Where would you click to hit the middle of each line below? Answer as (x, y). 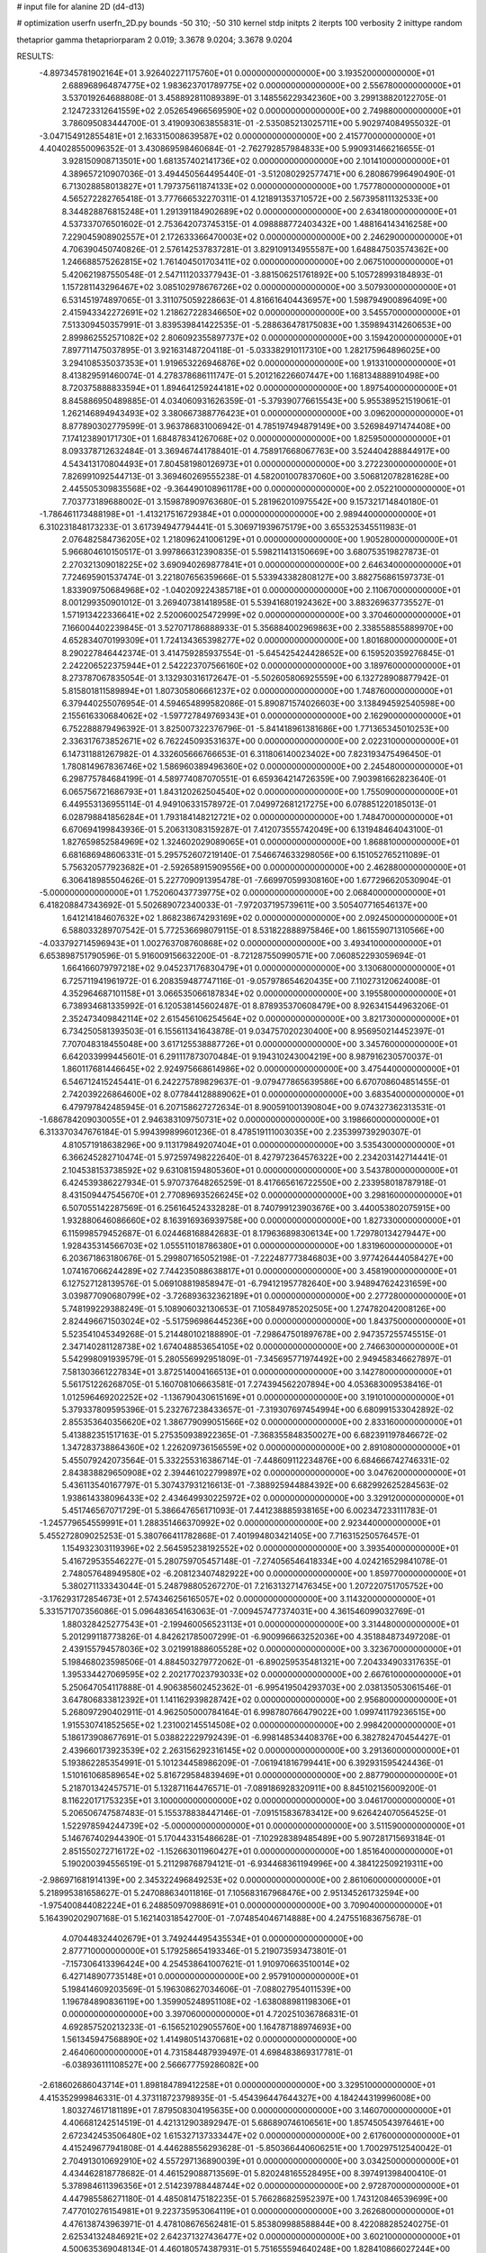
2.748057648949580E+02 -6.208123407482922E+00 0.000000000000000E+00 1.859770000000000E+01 (264, 1573)
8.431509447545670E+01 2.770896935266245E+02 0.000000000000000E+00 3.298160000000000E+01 (262, 1195)
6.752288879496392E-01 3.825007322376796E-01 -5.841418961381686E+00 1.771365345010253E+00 (255, 728)
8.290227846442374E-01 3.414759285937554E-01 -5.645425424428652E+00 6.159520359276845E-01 (258, 652)
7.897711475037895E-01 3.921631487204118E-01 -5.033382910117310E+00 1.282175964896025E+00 (251, 351)
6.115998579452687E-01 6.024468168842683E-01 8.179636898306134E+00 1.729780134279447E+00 (254, 1233)
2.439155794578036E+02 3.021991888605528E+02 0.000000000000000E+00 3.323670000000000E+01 (261, 1649)
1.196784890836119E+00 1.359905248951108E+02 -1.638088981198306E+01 (206, 2002)
